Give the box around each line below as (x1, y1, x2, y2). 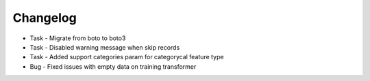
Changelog (12, 10, 77, 25)
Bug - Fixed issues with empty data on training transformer (29, 62, 197, 71)
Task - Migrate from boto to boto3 (29, 34, 126, 42)
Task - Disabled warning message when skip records (29, 43, 180, 51)
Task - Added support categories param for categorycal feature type (29, 53, 224, 61)
